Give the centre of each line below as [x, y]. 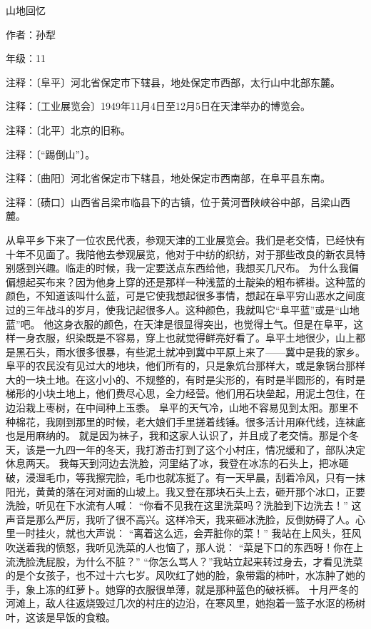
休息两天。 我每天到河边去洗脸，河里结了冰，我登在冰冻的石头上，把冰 [172, 463]
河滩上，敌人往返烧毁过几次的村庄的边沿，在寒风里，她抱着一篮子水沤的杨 [181, 603]
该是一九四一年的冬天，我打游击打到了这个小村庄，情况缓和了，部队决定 [195, 449]
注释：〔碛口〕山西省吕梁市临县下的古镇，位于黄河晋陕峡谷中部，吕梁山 [173, 201]
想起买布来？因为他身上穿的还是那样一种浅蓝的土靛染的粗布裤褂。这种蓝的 [190, 281]
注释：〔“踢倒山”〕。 [51, 154]
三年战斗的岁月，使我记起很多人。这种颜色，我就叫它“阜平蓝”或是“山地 [192, 309]
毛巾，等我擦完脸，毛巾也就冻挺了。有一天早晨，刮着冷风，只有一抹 [205, 477]
